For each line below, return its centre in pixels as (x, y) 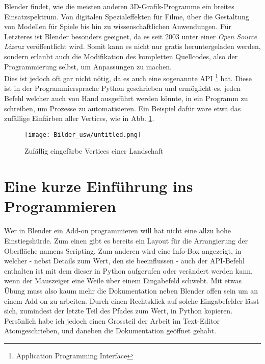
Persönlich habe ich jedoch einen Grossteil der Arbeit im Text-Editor (112, 320)
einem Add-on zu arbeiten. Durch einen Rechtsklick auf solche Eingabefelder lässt (132, 300)
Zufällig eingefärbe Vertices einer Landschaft (94, 151)
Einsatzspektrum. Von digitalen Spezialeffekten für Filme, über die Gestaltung (127, 16)
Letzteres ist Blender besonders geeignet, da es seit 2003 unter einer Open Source (131, 36)
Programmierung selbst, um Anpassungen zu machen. (88, 66)
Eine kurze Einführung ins (99, 186)
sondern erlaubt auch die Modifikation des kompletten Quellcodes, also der (121, 56)
